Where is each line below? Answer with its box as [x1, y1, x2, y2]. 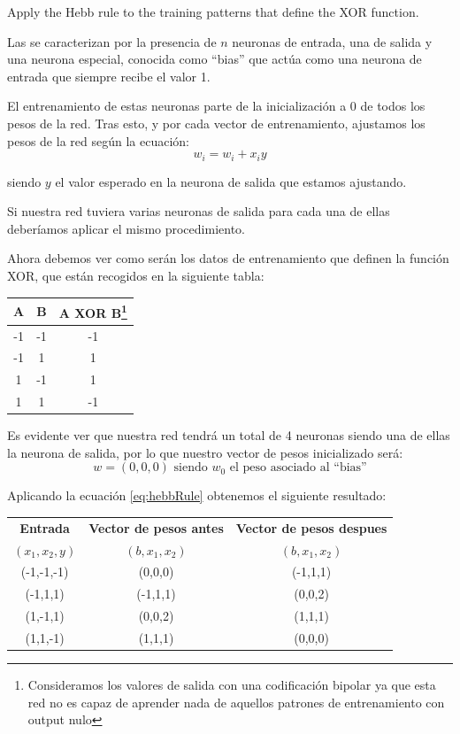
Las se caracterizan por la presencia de [7, 32, 217, 50]
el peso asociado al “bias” [229, 461, 367, 475]
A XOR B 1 [58, 301, 127, 321]
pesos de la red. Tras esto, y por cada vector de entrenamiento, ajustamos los [7, 113, 425, 132]
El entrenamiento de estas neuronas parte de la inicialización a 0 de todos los [7, 97, 425, 115]
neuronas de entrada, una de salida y [232, 32, 433, 50]
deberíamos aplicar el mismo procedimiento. [7, 219, 245, 237]
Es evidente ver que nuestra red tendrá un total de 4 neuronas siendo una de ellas [7, 426, 450, 444]
